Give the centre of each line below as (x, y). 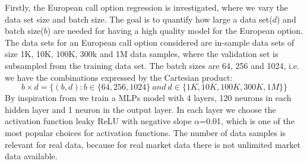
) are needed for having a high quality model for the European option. (175, 31)
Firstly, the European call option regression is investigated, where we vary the (147, 7)
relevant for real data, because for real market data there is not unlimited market (153, 144)
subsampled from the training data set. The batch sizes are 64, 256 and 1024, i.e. (152, 65)
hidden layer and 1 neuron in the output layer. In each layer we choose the (140, 109)
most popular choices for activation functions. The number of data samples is (145, 132)
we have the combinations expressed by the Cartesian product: (119, 77)
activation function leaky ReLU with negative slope (98, 121)
